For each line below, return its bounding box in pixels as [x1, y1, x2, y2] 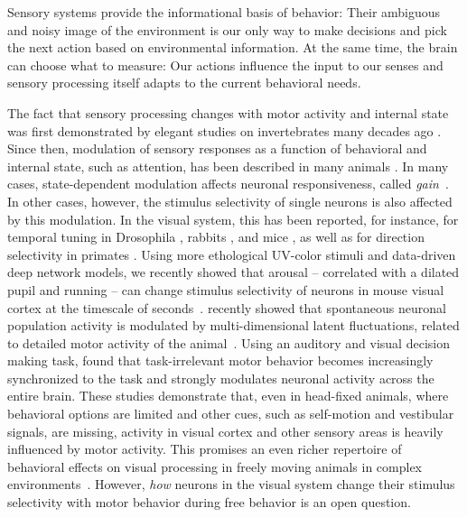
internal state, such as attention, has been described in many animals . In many [7, 156, 449, 175]
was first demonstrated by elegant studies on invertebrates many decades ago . [7, 121, 442, 140]
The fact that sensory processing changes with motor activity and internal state [7, 103, 449, 122]
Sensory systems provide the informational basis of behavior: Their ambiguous [7, 3, 441, 21]
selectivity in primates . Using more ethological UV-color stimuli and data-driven [7, 245, 456, 263]
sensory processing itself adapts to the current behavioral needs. [7, 73, 361, 92]
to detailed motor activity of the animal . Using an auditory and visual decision [7, 333, 450, 352]
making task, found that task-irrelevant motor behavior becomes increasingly [7, 351, 434, 370]
